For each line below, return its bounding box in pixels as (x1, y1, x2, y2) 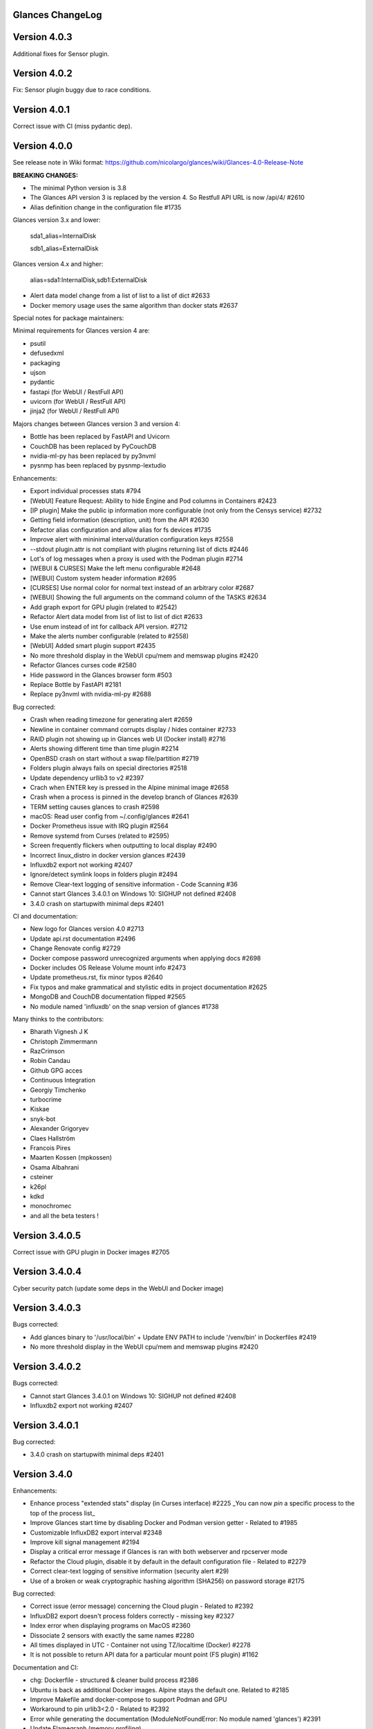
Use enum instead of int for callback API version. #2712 (30, 622, 188, 631)
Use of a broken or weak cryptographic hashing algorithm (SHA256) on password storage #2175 (30, 1577, 305, 1585)
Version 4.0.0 (12, 140, 73, 152)
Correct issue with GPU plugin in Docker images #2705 (12, 1248, 170, 1256)
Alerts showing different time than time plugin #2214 (30, 744, 180, 753)
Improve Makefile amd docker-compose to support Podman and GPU (30, 1695, 227, 1703)
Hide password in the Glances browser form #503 (30, 671, 173, 679)
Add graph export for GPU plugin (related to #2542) (30, 602, 178, 611)
